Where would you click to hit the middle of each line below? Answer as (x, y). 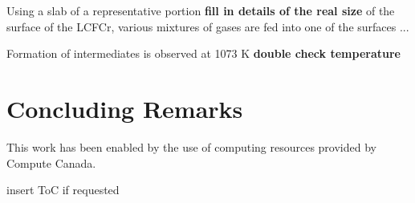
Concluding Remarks (125, 108)
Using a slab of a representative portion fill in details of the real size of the (201, 10)
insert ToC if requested (63, 190)
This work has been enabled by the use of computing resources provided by (191, 146)
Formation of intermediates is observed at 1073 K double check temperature (203, 53)
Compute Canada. (51, 162)
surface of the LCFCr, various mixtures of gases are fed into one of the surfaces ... (208, 26)
